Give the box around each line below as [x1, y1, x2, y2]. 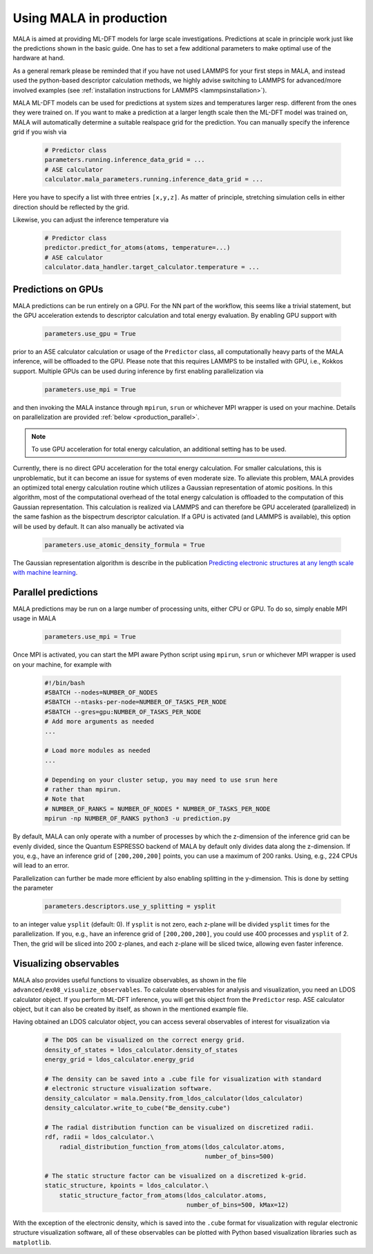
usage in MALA [12, 614, 57, 622]
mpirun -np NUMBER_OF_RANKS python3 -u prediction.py [44, 814, 231, 823]
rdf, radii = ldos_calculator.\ [44, 1133, 155, 1141]
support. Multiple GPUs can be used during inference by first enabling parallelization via [12, 367, 264, 375]
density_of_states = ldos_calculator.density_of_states [44, 1046, 238, 1054]
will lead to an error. [12, 861, 69, 870]
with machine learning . [12, 568, 78, 577]
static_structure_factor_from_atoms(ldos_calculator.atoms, [59, 1191, 267, 1199]
